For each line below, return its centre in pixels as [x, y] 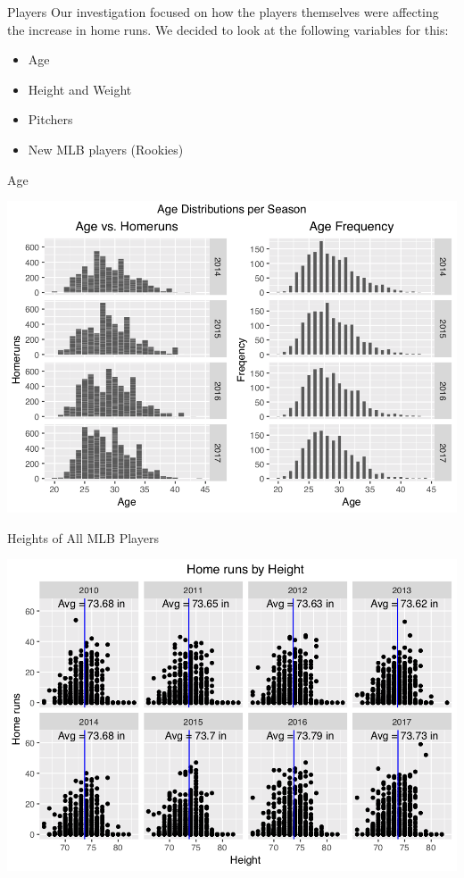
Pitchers [50, 119]
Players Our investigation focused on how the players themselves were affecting [223, 12]
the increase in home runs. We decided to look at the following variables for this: [228, 29]
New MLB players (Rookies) [106, 149]
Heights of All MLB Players [83, 537]
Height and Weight [80, 89]
